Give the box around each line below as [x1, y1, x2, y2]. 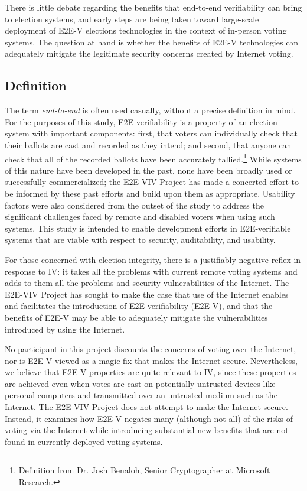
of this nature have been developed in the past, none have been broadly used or [5, 164, 292, 176]
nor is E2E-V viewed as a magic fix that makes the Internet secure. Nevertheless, [5, 354, 298, 366]
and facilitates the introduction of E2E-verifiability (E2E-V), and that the [5, 300, 273, 312]
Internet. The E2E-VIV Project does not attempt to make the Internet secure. [5, 401, 288, 413]
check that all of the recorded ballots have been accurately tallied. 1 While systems [5, 151, 302, 165]
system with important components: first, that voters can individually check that [5, 127, 298, 139]
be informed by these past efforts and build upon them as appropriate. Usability [5, 187, 295, 199]
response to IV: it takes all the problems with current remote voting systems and [5, 265, 298, 277]
